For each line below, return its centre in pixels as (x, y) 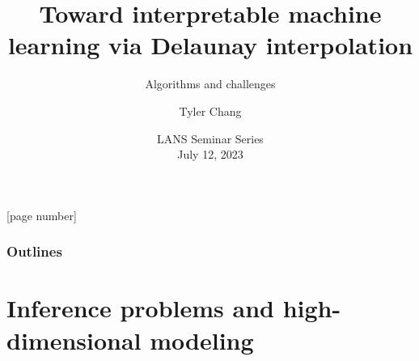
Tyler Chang (210, 110)
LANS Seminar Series (210, 138)
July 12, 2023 (210, 154)
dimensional (74, 340)
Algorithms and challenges (210, 84)
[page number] (42, 215)
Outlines (34, 251)
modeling (202, 340)
